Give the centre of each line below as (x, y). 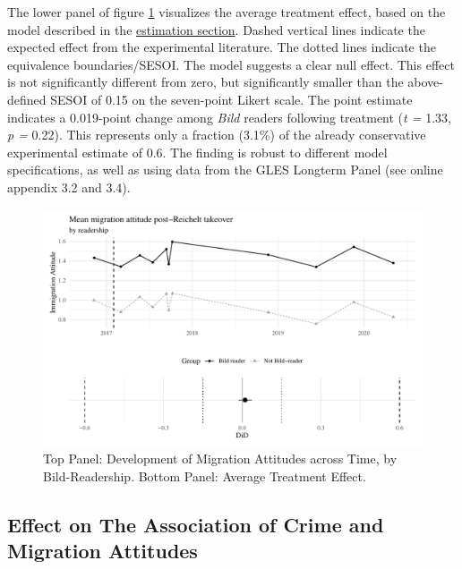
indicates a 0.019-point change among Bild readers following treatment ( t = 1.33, (229, 117)
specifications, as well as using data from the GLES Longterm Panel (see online (225, 170)
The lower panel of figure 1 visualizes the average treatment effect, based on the (227, 12)
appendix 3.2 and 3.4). (69, 187)
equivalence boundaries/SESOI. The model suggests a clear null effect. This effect (231, 64)
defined (27, 99)
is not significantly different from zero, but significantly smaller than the (205, 82)
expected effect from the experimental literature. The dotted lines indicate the (222, 47)
